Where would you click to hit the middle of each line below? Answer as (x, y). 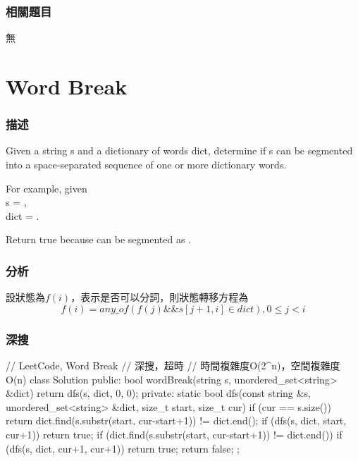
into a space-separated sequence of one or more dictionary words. (146, 164)
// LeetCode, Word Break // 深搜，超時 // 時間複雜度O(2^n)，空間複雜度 (173, 365)
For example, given (47, 188)
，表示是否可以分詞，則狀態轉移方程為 (160, 297)
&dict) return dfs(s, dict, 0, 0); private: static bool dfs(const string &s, (158, 393)
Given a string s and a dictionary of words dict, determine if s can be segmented (179, 150)
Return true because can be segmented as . (98, 239)
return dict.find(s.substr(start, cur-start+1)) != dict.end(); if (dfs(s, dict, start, (176, 420)
